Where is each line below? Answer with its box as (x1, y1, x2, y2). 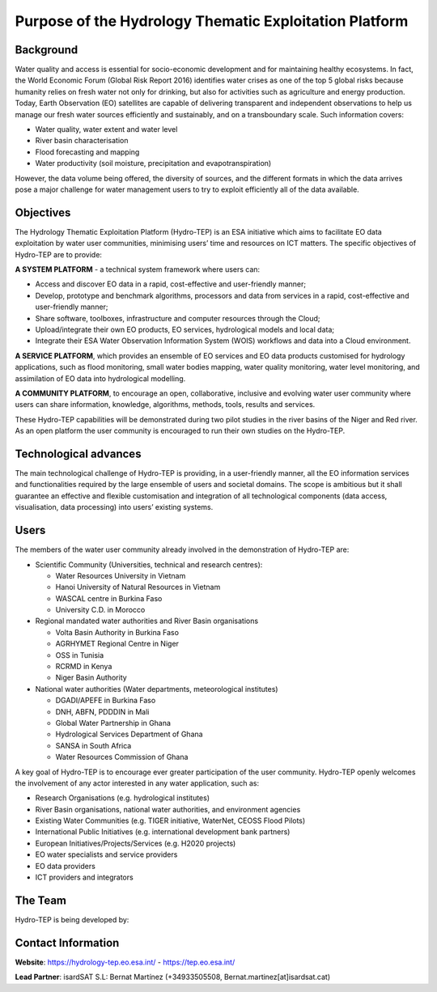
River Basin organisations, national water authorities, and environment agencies (35, 804, 301, 814)
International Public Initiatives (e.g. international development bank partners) (35, 827, 291, 837)
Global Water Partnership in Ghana (55, 718, 172, 727)
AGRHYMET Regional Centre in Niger (55, 639, 180, 649)
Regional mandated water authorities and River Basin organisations (35, 616, 259, 626)
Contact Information (15, 935, 120, 950)
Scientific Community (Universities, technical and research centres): (35, 559, 263, 570)
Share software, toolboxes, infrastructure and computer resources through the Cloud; (35, 313, 320, 323)
